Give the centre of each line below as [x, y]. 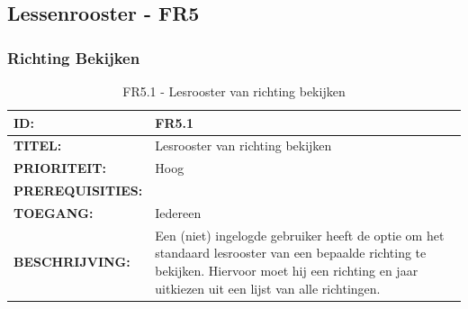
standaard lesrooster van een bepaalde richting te [291, 253]
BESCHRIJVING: [72, 262]
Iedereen [178, 212]
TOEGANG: [54, 212]
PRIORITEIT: [60, 168]
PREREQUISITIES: [78, 191]
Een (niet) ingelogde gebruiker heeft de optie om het [300, 235]
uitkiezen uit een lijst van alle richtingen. [268, 288]
